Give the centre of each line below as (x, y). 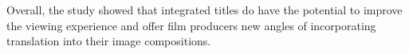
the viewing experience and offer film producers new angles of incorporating (191, 25)
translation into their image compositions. (109, 41)
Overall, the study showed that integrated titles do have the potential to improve (204, 10)
